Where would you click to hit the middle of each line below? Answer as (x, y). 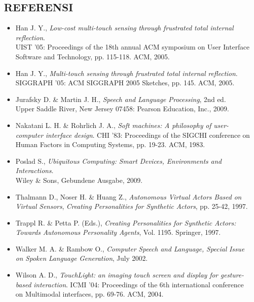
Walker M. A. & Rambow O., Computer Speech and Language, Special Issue (130, 248)
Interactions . (34, 170)
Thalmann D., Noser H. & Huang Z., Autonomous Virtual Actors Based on (128, 196)
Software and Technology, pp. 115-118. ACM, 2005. (93, 56)
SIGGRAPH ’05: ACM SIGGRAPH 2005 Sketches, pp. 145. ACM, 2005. (125, 83)
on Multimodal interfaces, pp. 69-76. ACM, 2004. (89, 294)
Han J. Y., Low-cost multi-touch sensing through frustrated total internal (125, 28)
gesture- (232, 275)
